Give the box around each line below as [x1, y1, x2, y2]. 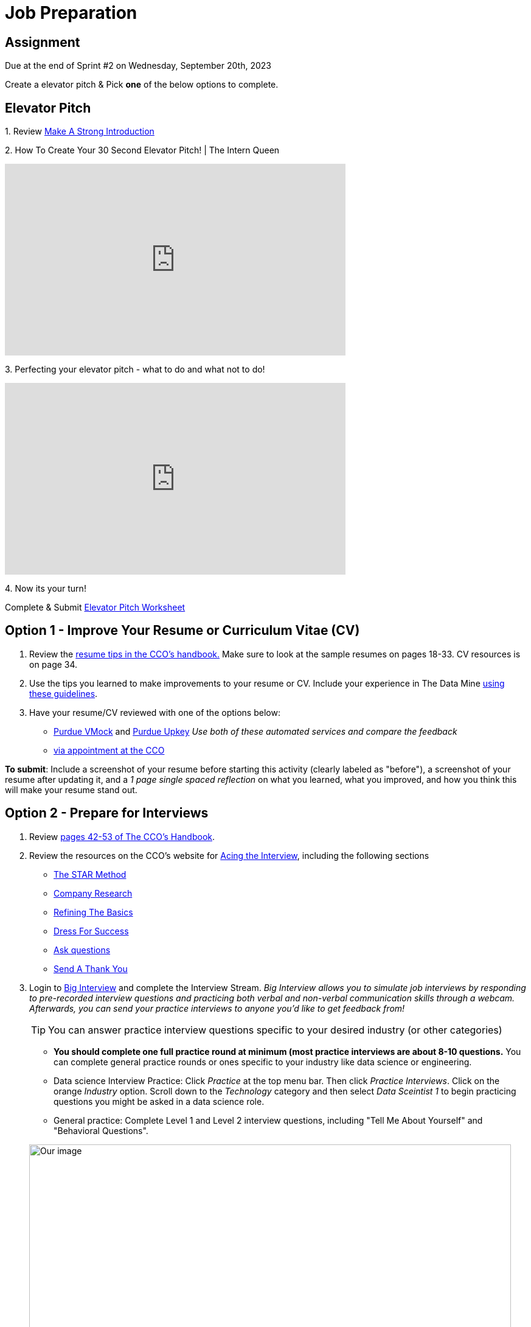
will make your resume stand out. [5, 784, 137, 795]
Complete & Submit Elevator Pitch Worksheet [5, 602, 186, 613]
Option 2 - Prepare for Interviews [5, 805, 209, 821]
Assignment [5, 34, 80, 50]
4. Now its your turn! [5, 583, 86, 594]
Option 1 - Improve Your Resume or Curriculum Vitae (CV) [5, 623, 360, 639]
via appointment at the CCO [54, 744, 165, 755]
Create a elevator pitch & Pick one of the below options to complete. [5, 79, 279, 90]
